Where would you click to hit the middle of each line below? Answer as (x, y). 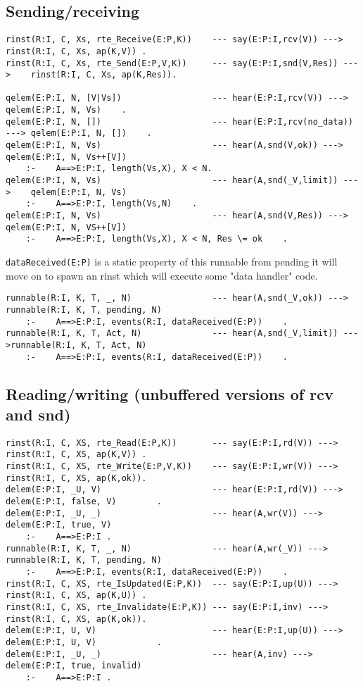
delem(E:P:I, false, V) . (84, 502)
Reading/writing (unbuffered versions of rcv (170, 393)
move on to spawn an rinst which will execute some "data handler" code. (162, 275)
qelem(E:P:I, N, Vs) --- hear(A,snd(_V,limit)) (172, 181)
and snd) (38, 414)
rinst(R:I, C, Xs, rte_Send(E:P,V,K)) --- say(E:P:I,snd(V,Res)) (172, 63)
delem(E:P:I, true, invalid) (74, 666)
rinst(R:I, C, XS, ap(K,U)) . (76, 595)
